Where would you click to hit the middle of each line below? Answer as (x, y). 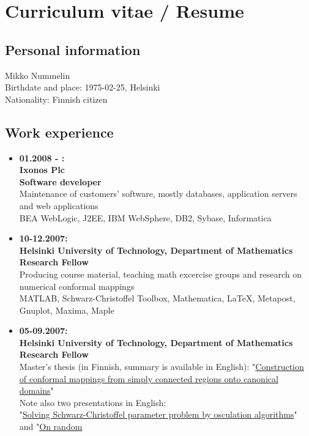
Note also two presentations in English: (93, 402)
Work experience (59, 132)
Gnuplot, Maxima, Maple (67, 310)
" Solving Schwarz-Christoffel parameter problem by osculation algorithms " (158, 414)
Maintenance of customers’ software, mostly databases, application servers (158, 194)
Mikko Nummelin (38, 75)
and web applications (59, 205)
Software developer (60, 181)
